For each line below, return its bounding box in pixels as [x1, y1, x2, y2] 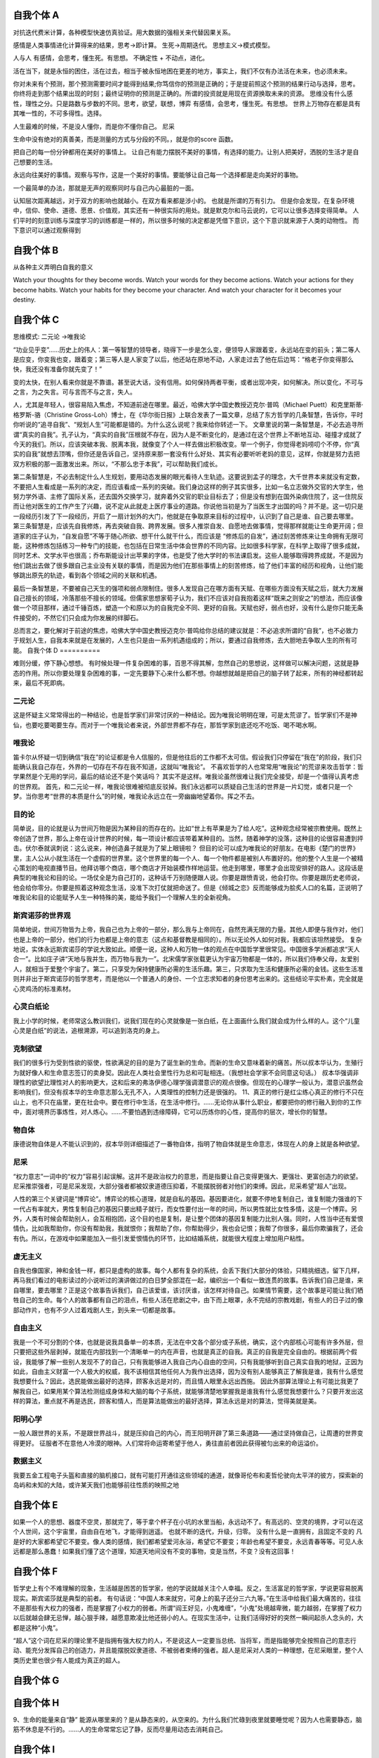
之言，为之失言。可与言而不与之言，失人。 [13, 387, 136, 397]
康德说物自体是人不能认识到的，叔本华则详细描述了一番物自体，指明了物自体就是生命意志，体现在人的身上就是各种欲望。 [13, 1140, 364, 1148]
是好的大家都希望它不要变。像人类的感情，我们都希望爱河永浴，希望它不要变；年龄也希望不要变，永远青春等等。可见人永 [13, 1537, 364, 1546]
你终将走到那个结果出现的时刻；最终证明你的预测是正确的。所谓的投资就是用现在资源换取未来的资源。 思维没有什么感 [13, 89, 353, 98]
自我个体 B [13, 244, 59, 256]
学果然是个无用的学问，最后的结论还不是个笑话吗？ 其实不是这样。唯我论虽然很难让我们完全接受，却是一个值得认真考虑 [13, 772, 359, 781]
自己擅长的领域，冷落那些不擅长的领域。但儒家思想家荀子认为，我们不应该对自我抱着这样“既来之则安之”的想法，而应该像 [13, 594, 363, 602]
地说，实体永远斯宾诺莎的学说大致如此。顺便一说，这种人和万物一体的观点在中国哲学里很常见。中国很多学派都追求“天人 [13, 945, 361, 954]
